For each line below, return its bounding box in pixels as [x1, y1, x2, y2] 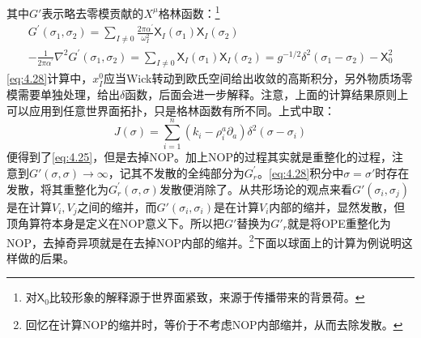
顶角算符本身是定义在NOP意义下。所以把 [6, 215, 224, 232]
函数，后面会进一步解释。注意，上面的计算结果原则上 [125, 86, 409, 103]
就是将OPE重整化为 [287, 215, 391, 232]
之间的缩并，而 [77, 198, 157, 215]
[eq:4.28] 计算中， [6, 70, 93, 87]
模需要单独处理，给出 [6, 86, 120, 103]
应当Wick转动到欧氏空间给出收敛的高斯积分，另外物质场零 [103, 70, 413, 87]
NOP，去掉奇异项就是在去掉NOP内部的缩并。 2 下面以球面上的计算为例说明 [6, 231, 402, 250]
